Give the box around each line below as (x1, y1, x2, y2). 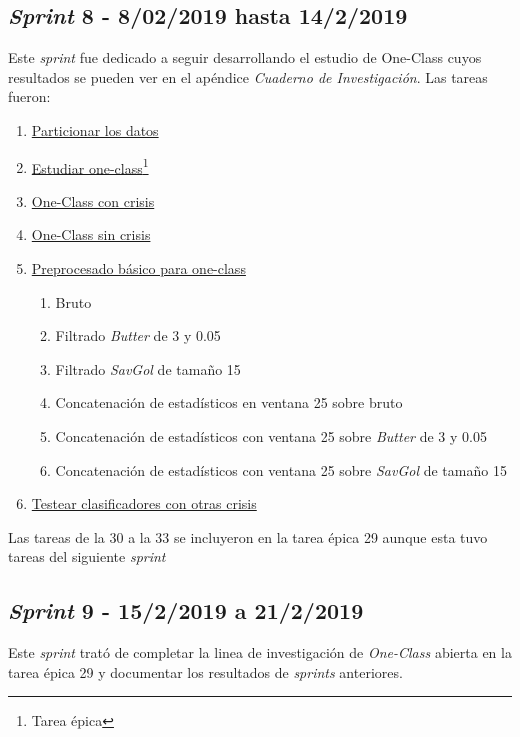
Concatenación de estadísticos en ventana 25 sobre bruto (55, 392, 403, 413)
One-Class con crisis (31, 190, 155, 211)
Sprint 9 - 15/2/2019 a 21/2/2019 (8, 595, 364, 626)
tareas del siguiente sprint (8, 546, 166, 567)
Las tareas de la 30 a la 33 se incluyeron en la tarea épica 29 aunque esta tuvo (8, 526, 488, 547)
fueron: (8, 86, 51, 107)
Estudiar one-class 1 (31, 154, 149, 178)
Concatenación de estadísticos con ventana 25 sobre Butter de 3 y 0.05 (55, 425, 487, 446)
